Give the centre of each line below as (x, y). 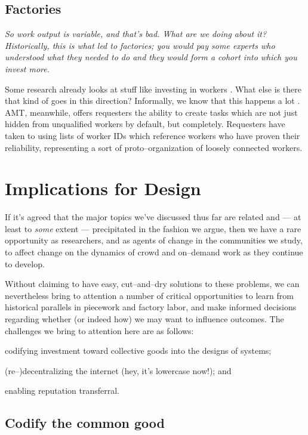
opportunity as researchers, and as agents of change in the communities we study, (154, 240)
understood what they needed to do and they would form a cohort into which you (151, 57)
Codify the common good (85, 423)
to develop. (25, 263)
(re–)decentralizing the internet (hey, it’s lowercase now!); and (118, 370)
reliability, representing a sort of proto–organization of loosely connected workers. (154, 147)
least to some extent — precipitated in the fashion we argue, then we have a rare (153, 228)
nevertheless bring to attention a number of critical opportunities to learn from (149, 295)
